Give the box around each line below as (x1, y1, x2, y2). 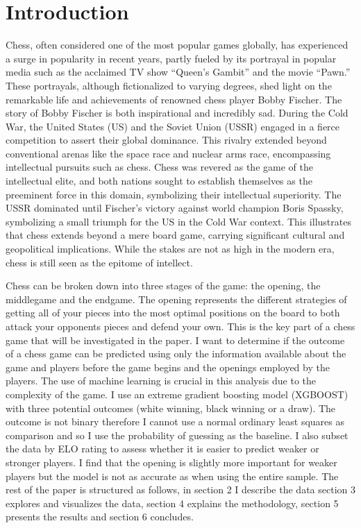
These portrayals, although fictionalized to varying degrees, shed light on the (6, 78, 332, 92)
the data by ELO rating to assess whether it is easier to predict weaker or (6, 441, 319, 456)
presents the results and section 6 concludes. (6, 509, 194, 524)
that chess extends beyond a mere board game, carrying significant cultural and (6, 228, 345, 242)
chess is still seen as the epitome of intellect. (6, 255, 193, 269)
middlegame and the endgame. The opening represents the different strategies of (6, 291, 347, 306)
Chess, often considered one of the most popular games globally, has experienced (6, 37, 349, 52)
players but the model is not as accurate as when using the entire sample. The (6, 468, 339, 483)
